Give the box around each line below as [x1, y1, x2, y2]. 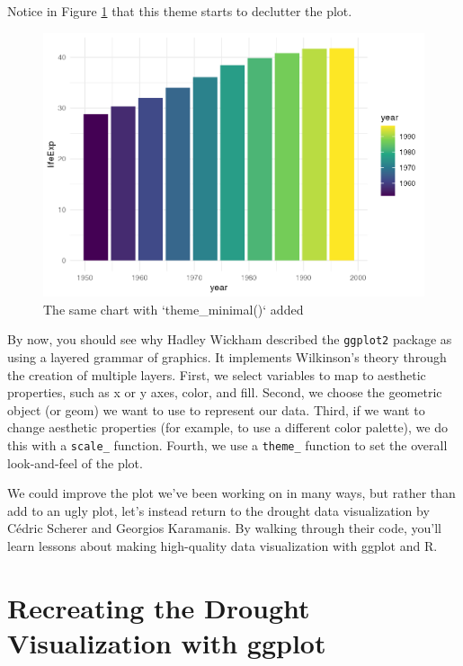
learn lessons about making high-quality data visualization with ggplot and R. [7, 536, 438, 555]
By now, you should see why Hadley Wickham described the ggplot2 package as [7, 330, 452, 349]
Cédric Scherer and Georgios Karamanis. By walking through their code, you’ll [7, 519, 441, 537]
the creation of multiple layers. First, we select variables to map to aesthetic [7, 365, 426, 384]
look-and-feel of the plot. [7, 453, 143, 472]
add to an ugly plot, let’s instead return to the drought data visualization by [7, 501, 430, 519]
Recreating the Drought [7, 589, 310, 626]
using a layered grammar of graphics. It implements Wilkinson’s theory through [7, 347, 447, 366]
